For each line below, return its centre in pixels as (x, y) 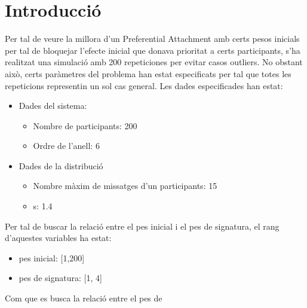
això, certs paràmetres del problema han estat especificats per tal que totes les (148, 73)
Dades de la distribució (61, 165)
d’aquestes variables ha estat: (58, 238)
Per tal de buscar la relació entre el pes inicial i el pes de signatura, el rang (142, 226)
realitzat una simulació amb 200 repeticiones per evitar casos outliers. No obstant (154, 62)
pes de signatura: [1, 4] (60, 278)
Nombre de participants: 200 (85, 125)
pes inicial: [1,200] (52, 257)
